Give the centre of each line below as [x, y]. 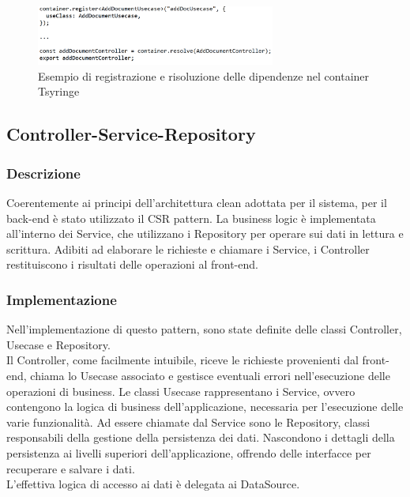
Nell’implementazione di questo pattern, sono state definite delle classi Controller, [204, 329]
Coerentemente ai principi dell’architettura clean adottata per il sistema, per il [197, 202]
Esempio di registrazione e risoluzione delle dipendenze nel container [204, 75]
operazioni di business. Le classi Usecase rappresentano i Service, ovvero [181, 391]
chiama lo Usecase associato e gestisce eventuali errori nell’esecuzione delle [210, 375]
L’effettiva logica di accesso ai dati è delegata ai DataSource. [153, 484]
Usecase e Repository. [58, 344]
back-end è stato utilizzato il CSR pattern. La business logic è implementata [191, 218]
